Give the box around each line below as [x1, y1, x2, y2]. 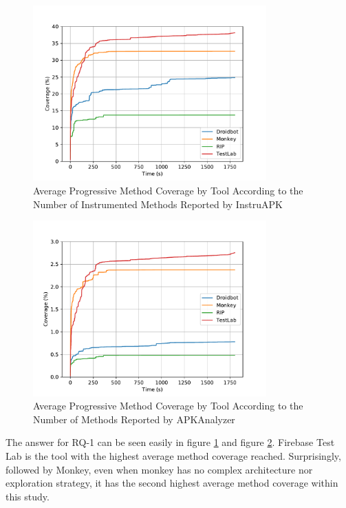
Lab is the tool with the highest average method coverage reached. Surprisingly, [6, 448, 341, 463]
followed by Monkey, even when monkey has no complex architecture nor [6, 462, 313, 476]
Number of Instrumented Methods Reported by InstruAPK [33, 196, 283, 211]
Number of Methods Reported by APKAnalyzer [33, 412, 235, 426]
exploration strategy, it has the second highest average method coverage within [6, 476, 338, 490]
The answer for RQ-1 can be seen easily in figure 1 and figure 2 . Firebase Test [6, 435, 335, 449]
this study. [6, 489, 50, 503]
